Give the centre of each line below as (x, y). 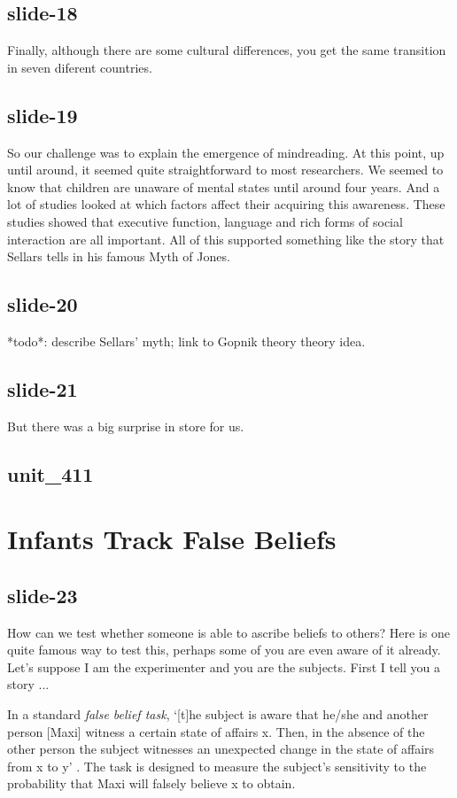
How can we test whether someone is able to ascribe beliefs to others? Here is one (228, 632)
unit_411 (50, 473)
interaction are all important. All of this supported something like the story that (226, 239)
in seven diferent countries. (80, 67)
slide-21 (43, 388)
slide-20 (43, 304)
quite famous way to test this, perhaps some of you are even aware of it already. (224, 650)
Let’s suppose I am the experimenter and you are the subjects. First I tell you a (224, 666)
